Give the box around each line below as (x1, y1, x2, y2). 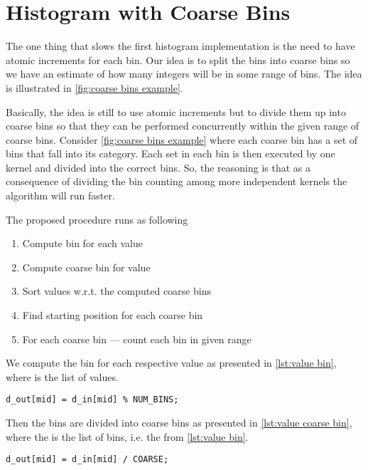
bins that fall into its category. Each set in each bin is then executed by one (6, 146, 335, 161)
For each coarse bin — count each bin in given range (22, 331, 251, 346)
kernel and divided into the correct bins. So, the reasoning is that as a (6, 160, 311, 174)
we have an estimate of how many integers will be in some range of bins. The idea (6, 66, 362, 81)
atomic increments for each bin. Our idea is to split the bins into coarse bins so (6, 52, 350, 67)
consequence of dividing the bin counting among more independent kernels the (6, 174, 347, 189)
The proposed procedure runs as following (6, 211, 188, 226)
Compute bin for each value (22, 236, 144, 251)
